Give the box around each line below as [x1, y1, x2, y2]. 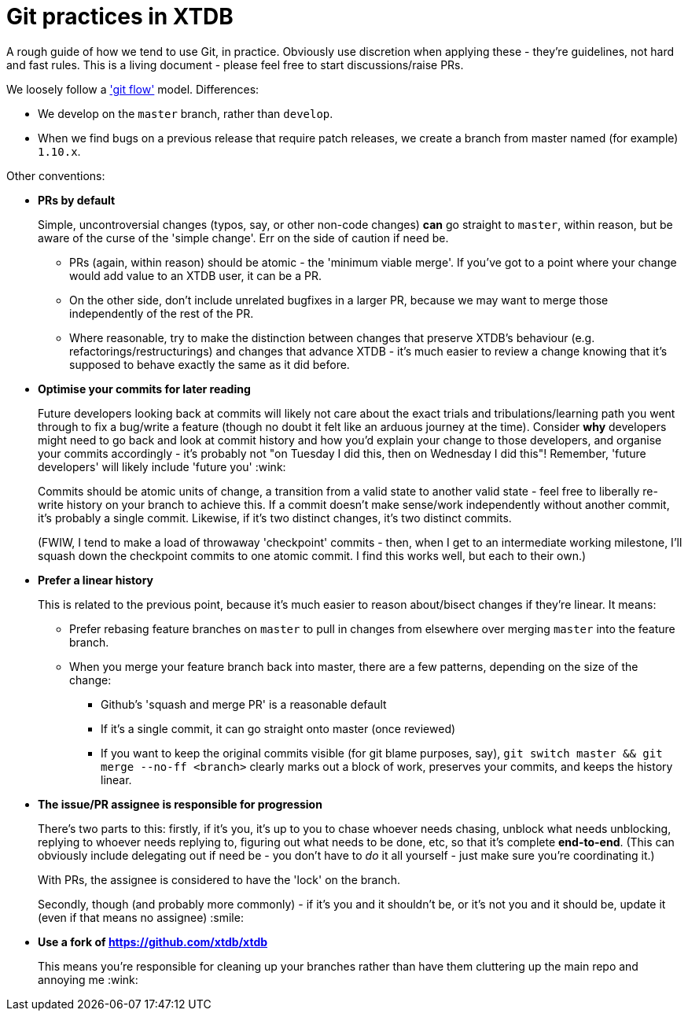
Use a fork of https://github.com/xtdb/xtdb [38, 934, 268, 949]
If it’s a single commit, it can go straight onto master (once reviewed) [101, 721, 456, 735]
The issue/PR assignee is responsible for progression [38, 797, 322, 811]
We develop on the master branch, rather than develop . [38, 106, 333, 120]
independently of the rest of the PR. [69, 306, 254, 320]
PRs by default [38, 193, 116, 207]
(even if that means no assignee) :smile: [38, 910, 244, 924]
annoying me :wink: [38, 972, 138, 986]
